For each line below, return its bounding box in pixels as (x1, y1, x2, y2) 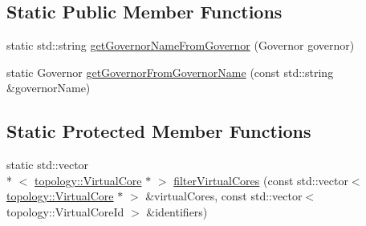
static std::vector (6, 156, 89, 173)
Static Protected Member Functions (6, 119, 311, 143)
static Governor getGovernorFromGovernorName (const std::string (6, 63, 334, 80)
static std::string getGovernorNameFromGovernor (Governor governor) (6, 37, 355, 54)
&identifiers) (146, 203, 208, 220)
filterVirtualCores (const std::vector (173, 172, 348, 188)
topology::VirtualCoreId (6, 203, 124, 220)
